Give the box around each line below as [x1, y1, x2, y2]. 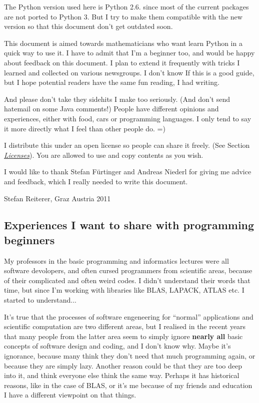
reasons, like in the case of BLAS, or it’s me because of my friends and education [4, 380, 252, 390]
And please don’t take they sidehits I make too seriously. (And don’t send [4, 93, 230, 104]
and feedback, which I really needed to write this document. [4, 176, 188, 186]
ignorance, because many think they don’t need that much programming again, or [4, 351, 255, 361]
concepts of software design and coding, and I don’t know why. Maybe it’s [4, 341, 231, 351]
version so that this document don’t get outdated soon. [4, 21, 173, 31]
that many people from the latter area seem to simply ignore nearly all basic [4, 331, 243, 341]
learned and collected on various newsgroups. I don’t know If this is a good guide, [4, 67, 254, 77]
